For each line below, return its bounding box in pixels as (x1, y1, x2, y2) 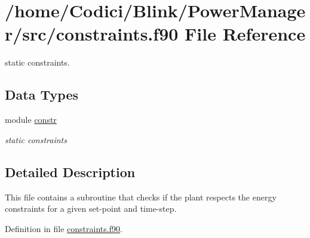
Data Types (5, 85, 78, 104)
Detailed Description (5, 162, 136, 181)
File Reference (185, 21, 306, 46)
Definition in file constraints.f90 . (5, 222, 122, 234)
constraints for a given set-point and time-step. (5, 202, 177, 215)
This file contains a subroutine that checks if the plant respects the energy (5, 190, 277, 203)
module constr (5, 113, 57, 126)
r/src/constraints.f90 (5, 21, 179, 46)
